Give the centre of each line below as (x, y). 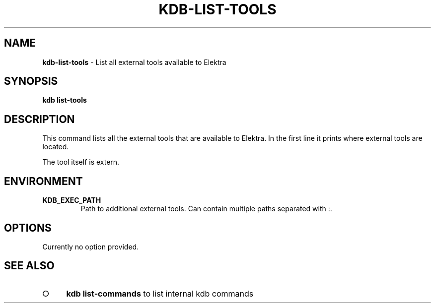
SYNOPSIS (31, 81)
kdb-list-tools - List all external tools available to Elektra (134, 62)
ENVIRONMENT (43, 181)
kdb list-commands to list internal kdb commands (160, 293)
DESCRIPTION (39, 119)
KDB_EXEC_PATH (72, 200)
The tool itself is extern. (81, 162)
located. (56, 147)
